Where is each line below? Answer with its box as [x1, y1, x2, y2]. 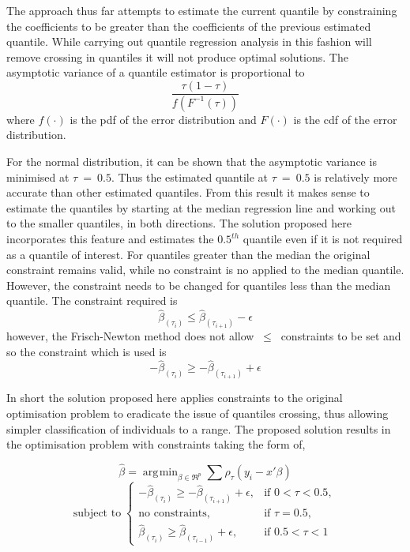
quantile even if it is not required [243, 231, 403, 247]
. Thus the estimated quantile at [111, 168, 269, 185]
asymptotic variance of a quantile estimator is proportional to [6, 64, 305, 81]
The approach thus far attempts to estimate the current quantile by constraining [6, 2, 397, 18]
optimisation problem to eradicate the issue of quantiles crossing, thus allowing [6, 404, 389, 421]
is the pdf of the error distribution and [70, 111, 257, 127]
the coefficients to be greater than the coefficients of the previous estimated [6, 17, 371, 34]
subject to [73, 507, 122, 519]
